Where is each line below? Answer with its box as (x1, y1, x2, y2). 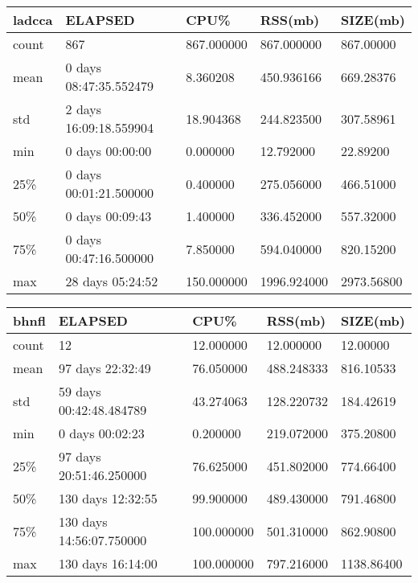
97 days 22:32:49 (58, 359, 151, 377)
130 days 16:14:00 (58, 554, 158, 573)
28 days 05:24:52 (65, 272, 158, 290)
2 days (65, 100, 102, 118)
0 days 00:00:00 (65, 142, 152, 160)
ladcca (13, 10, 53, 29)
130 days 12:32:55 (58, 489, 158, 507)
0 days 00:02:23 (58, 424, 145, 442)
